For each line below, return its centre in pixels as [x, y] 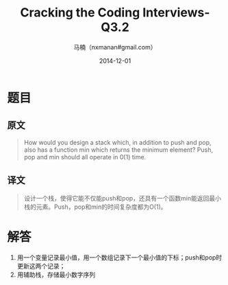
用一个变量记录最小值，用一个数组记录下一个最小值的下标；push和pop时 [119, 257]
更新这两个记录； [41, 266]
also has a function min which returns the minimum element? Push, [118, 150]
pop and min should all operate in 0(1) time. [85, 157]
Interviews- [176, 13]
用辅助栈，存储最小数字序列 [56, 274]
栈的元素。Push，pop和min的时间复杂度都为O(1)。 [95, 207]
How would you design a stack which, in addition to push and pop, [117, 142]
